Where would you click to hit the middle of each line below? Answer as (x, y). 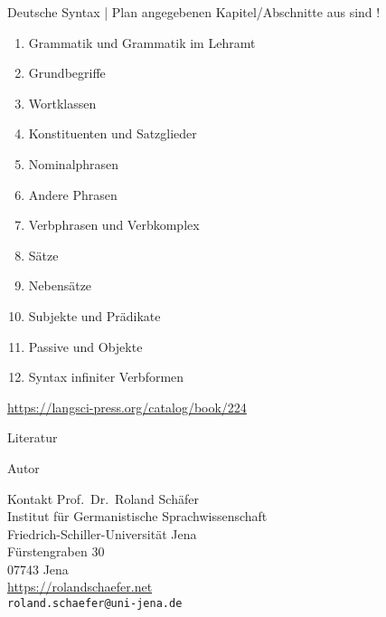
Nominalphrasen (74, 163)
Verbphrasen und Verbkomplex (114, 225)
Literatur (33, 437)
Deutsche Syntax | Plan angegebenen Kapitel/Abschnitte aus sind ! (194, 12)
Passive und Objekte (85, 346)
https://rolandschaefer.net (80, 587)
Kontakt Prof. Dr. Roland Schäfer (103, 498)
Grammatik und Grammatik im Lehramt (142, 42)
